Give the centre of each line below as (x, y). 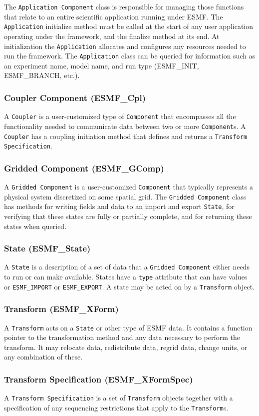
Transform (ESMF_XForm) (61, 309)
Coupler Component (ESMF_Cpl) (75, 97)
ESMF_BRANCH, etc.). (42, 75)
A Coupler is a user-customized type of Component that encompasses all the (120, 116)
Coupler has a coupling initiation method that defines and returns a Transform (126, 136)
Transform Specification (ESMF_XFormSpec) (99, 379)
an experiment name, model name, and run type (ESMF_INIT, (102, 65)
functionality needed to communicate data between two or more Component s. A (125, 126)
